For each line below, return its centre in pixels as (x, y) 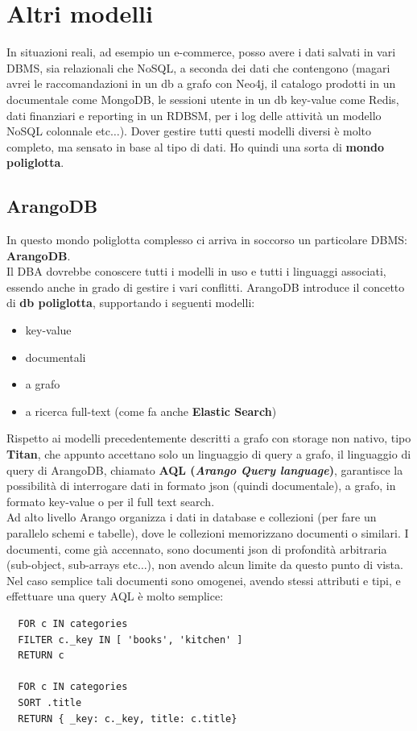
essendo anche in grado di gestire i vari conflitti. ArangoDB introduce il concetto (206, 287)
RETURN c (41, 656)
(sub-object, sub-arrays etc (72, 565)
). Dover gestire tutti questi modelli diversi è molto (246, 131)
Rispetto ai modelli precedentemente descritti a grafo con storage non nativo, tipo (209, 438)
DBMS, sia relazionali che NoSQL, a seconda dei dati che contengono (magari (198, 67)
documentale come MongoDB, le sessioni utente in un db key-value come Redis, (203, 99)
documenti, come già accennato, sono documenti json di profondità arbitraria (197, 548)
